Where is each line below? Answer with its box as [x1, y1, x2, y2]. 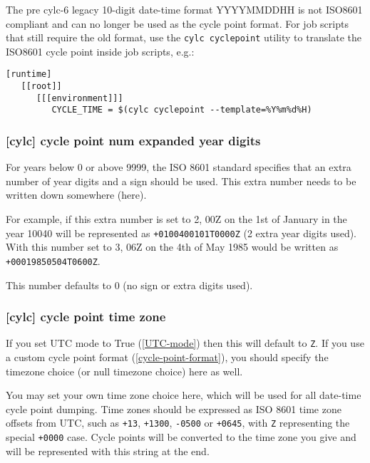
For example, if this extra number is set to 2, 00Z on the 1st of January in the [6, 212, 347, 227]
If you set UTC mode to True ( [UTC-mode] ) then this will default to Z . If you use [6, 335, 364, 350]
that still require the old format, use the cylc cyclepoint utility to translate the [6, 30, 362, 45]
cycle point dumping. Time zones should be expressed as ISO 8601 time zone [6, 401, 341, 416]
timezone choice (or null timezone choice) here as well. [6, 363, 243, 378]
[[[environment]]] [36, 93, 123, 103]
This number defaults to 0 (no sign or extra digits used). [6, 277, 253, 292]
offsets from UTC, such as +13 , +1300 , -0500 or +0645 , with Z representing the [6, 415, 350, 430]
